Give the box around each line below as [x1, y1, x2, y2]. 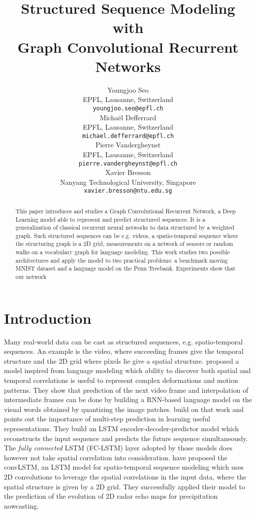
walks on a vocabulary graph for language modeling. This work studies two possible [15, 248, 230, 256]
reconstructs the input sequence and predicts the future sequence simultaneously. [4, 433, 248, 443]
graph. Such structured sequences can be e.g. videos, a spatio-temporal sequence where [15, 231, 238, 240]
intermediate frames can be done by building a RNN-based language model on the [4, 394, 252, 405]
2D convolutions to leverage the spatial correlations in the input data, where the [4, 472, 247, 482]
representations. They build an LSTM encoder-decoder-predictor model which [4, 423, 239, 434]
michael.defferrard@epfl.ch [82, 132, 174, 139]
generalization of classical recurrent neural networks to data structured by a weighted [15, 223, 234, 232]
